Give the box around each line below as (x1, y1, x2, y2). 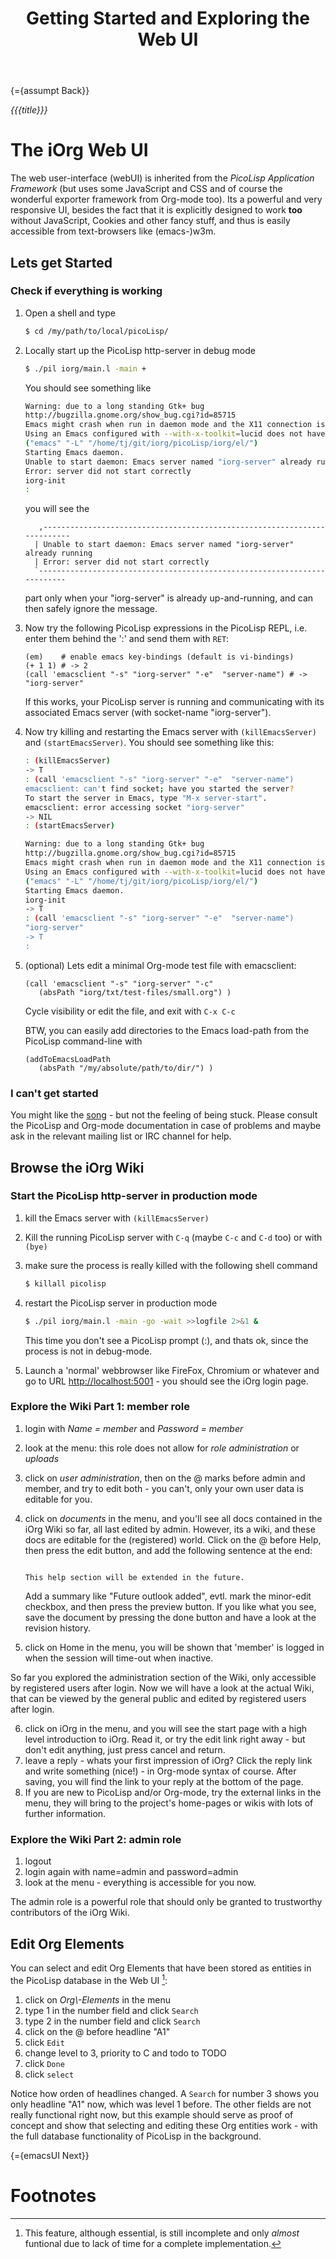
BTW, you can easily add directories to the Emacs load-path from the (24, 1024, 310, 1036)
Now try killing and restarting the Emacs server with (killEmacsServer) (24, 726, 317, 738)
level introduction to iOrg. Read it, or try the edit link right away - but (24, 1733, 306, 1745)
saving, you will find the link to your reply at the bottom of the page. (24, 1775, 304, 1787)
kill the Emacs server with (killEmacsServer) (24, 1212, 210, 1224)
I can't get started (10, 1086, 99, 1100)
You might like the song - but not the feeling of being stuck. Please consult (10, 1109, 318, 1121)
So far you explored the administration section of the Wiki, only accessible (10, 1671, 317, 1683)
